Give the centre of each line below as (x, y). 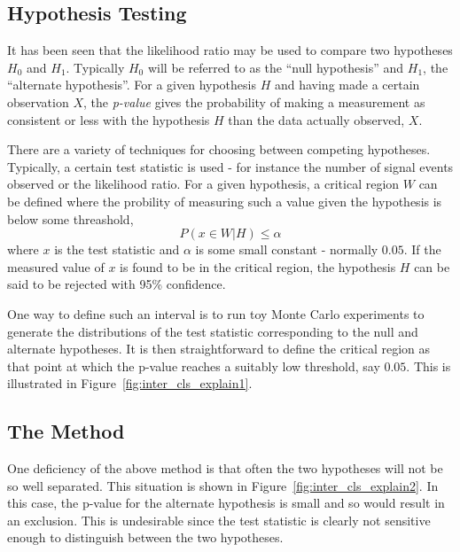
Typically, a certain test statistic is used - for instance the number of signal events (230, 166)
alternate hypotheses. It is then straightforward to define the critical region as (219, 349)
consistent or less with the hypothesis (109, 119)
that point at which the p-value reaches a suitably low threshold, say (194, 365)
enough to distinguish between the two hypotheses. (145, 537)
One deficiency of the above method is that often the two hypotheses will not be (225, 468)
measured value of (56, 266)
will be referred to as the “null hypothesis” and (276, 67)
